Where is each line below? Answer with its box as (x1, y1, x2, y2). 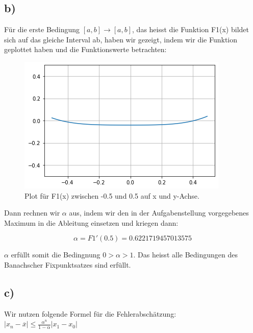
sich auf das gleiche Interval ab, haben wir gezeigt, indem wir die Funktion (4, 34, 238, 44)
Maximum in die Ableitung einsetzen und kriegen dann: (4, 217, 179, 228)
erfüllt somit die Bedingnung (11, 249, 100, 260)
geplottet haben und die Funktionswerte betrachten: (4, 44, 167, 55)
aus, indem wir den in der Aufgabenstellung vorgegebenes (69, 207, 249, 218)
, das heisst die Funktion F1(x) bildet (132, 24, 249, 35)
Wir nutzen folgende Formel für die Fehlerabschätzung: (4, 308, 176, 319)
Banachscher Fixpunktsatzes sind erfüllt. (4, 259, 131, 270)
